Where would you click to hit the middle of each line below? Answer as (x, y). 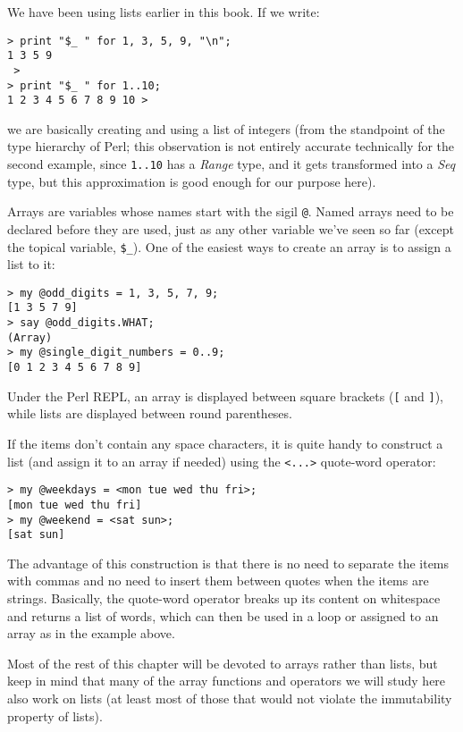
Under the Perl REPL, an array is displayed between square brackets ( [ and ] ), (225, 395)
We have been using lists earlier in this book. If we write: (164, 12)
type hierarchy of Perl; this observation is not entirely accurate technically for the (231, 146)
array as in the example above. (91, 633)
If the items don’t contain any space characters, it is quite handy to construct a (225, 443)
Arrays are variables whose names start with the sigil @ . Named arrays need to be (231, 211)
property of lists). (55, 715)
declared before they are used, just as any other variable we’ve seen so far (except (231, 228)
